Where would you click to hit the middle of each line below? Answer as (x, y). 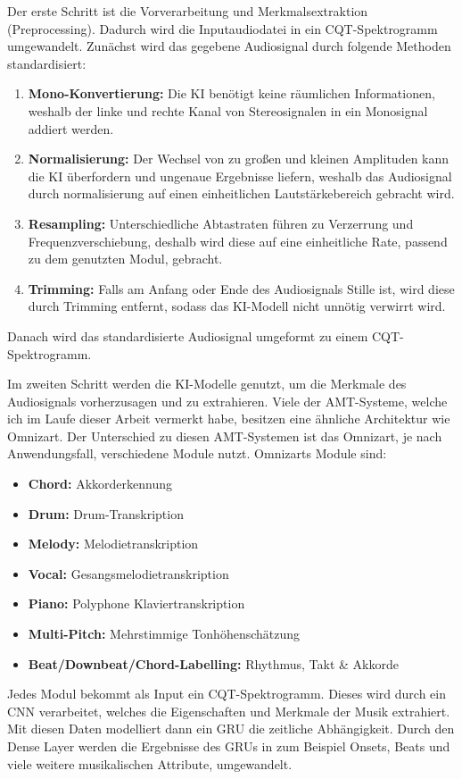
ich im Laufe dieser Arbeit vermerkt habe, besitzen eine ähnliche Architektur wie (229, 419)
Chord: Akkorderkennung (100, 484)
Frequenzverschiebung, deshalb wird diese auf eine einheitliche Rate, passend (238, 241)
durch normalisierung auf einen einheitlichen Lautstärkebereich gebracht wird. (241, 193)
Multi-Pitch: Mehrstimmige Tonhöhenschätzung (164, 634)
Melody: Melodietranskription (113, 544)
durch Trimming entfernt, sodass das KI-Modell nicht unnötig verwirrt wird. (237, 306)
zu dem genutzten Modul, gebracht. (125, 259)
